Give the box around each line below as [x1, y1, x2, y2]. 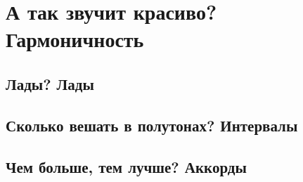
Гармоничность [6, 25, 144, 53]
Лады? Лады [6, 72, 94, 94]
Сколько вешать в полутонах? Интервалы [6, 114, 298, 136]
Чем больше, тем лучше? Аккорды [6, 155, 247, 177]
